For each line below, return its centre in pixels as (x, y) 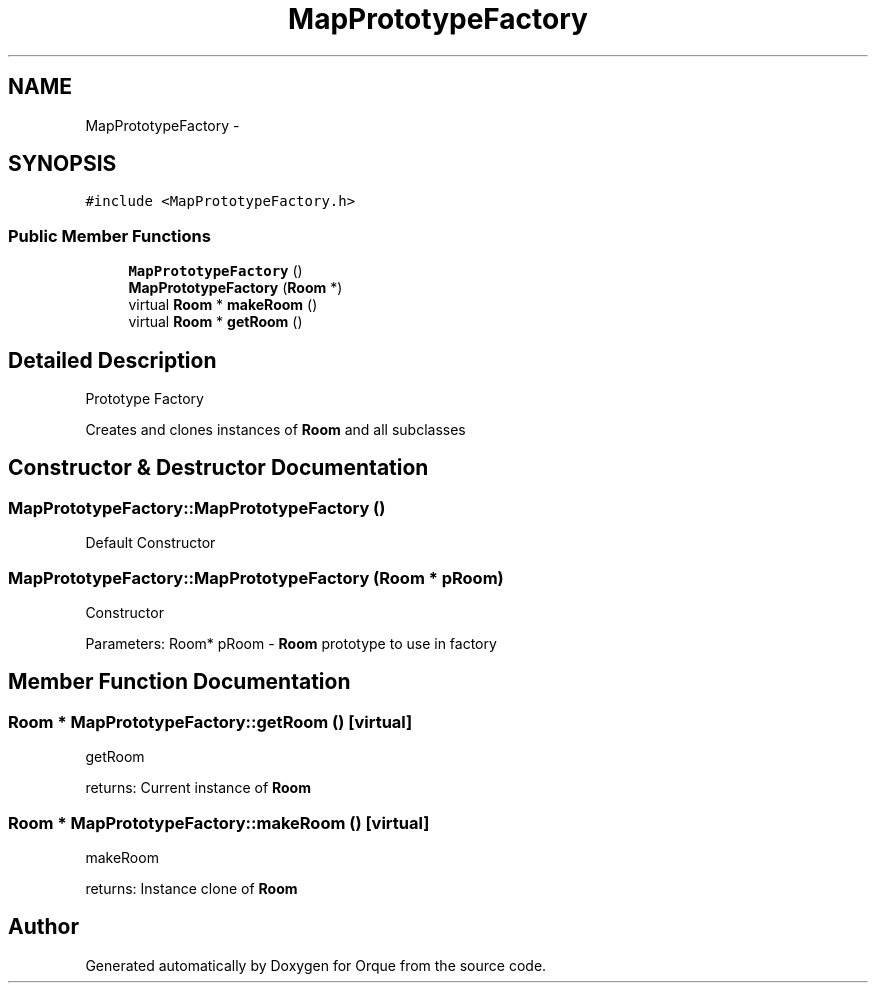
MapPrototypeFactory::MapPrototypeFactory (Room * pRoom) (256, 577)
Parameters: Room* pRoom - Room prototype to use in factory (291, 643)
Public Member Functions (109, 235)
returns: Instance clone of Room (191, 888)
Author (43, 927)
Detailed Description (112, 360)
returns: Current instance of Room (198, 788)
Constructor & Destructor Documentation (218, 468)
